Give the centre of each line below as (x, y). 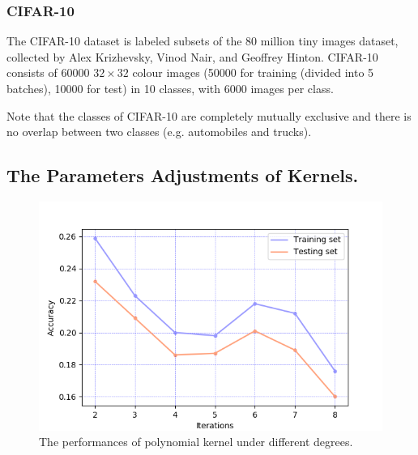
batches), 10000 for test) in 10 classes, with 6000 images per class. (170, 88)
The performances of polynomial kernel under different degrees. (196, 442)
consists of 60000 (48, 72)
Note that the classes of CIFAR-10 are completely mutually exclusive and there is (209, 115)
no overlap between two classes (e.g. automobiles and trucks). (159, 132)
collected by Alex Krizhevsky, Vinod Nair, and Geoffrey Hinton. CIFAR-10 (192, 56)
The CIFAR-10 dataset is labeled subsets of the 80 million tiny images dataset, (203, 41)
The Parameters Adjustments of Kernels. (183, 175)
